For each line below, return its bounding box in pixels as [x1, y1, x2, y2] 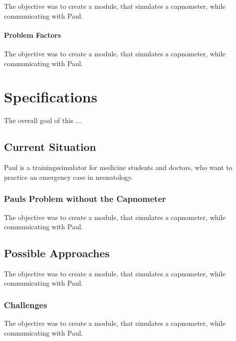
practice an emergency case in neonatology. [4, 171, 133, 182]
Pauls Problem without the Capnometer [4, 193, 166, 205]
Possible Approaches [4, 245, 110, 261]
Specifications [4, 87, 97, 107]
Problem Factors [4, 29, 61, 40]
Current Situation [4, 139, 96, 154]
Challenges [4, 299, 47, 311]
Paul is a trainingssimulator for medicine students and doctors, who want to [4, 162, 233, 172]
